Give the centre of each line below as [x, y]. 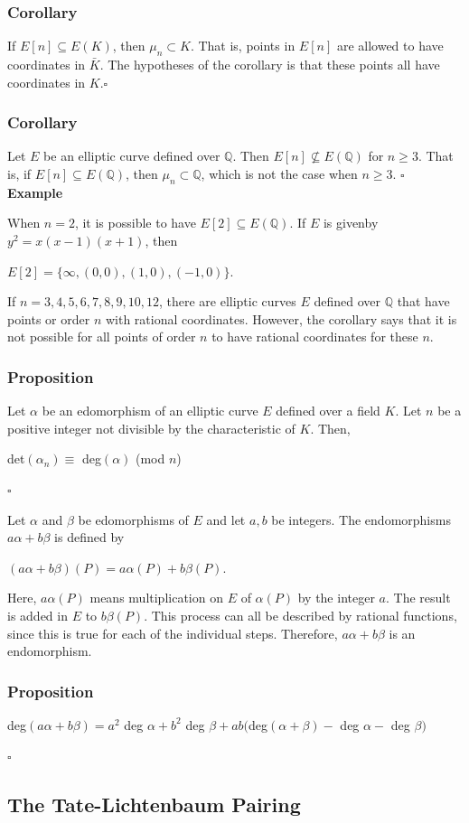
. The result [418, 598]
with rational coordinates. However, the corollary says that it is [281, 318]
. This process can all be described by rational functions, [300, 615]
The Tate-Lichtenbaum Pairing [154, 804]
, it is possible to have [135, 223]
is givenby [351, 223]
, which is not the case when [279, 174]
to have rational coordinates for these [315, 337]
